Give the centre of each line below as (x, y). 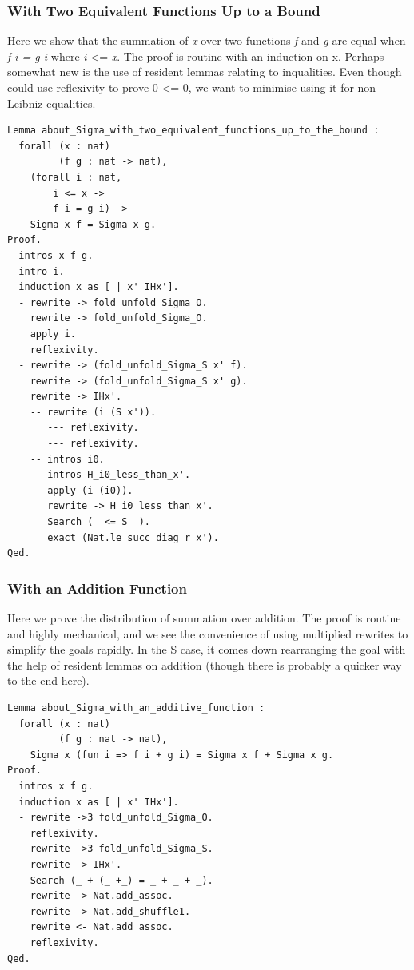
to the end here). (48, 680)
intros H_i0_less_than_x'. (119, 475)
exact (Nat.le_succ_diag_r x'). (133, 537)
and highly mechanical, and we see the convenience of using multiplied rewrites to (208, 633)
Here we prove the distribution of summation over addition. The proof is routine (204, 618)
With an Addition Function (97, 588)
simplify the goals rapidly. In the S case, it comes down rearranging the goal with (207, 649)
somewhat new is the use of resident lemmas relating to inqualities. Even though (205, 72)
